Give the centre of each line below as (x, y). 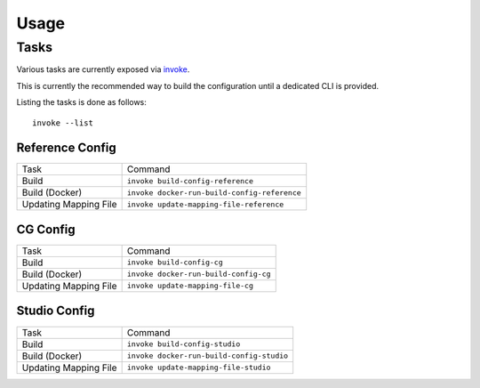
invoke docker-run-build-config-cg (199, 275)
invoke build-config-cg (175, 263)
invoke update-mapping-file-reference (205, 204)
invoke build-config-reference (190, 181)
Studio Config (56, 311)
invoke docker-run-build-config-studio (208, 356)
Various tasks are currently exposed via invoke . (103, 69)
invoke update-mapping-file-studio (199, 368)
